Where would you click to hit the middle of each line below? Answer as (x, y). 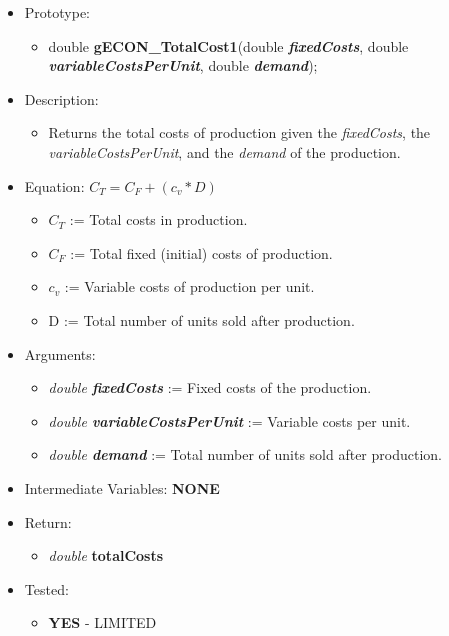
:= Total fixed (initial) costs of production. (201, 252)
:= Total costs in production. (158, 219)
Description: (61, 98)
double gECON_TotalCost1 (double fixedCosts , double (228, 45)
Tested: (46, 588)
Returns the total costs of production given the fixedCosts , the (239, 132)
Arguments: (60, 353)
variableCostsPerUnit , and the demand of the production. (224, 151)
